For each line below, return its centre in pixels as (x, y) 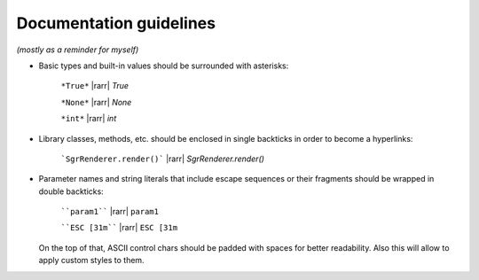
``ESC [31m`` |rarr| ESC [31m (119, 228)
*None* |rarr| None (96, 102)
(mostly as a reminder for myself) (78, 50)
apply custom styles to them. (92, 261)
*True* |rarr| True (94, 86)
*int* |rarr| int (89, 119)
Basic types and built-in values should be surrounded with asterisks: (164, 66)
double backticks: (71, 191)
